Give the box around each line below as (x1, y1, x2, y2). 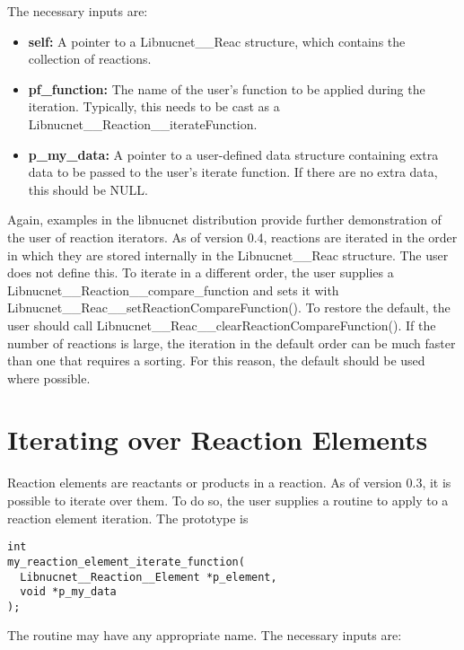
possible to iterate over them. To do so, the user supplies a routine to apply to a (7, 491, 449, 509)
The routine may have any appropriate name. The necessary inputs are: (7, 626, 402, 645)
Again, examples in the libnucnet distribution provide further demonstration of (7, 210, 442, 229)
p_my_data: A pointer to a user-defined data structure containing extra (28, 145, 439, 163)
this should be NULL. (28, 180, 148, 198)
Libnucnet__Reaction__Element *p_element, (20, 570, 277, 584)
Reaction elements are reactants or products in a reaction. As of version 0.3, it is (7, 473, 451, 492)
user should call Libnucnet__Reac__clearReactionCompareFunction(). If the (7, 315, 436, 334)
